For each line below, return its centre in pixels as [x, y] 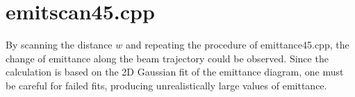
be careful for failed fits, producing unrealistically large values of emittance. [166, 85]
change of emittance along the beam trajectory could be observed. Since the [167, 58]
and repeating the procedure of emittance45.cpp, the [237, 45]
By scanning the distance [59, 45]
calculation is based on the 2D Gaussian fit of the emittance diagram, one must [175, 72]
